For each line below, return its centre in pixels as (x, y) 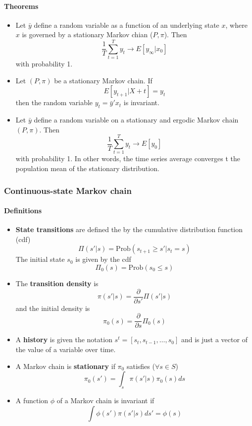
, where (236, 25)
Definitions (23, 211)
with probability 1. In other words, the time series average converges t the (128, 158)
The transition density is (57, 283)
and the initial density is (53, 308)
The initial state (40, 259)
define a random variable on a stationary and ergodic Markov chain (136, 120)
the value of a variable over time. (66, 349)
